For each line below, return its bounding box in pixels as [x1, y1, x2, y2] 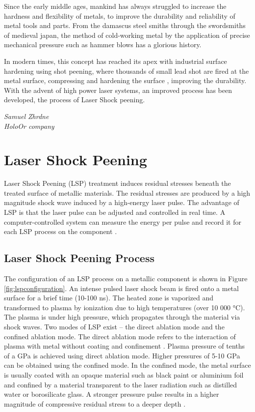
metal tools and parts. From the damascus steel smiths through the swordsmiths [4, 20, 246, 30]
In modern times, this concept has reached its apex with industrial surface [4, 56, 227, 66]
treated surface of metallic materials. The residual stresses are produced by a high [4, 187, 251, 198]
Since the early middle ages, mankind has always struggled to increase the [4, 1, 227, 11]
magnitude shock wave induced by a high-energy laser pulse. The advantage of [4, 197, 239, 207]
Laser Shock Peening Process [4, 250, 154, 265]
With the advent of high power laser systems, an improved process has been [4, 85, 232, 95]
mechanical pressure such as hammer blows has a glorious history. [4, 39, 202, 50]
